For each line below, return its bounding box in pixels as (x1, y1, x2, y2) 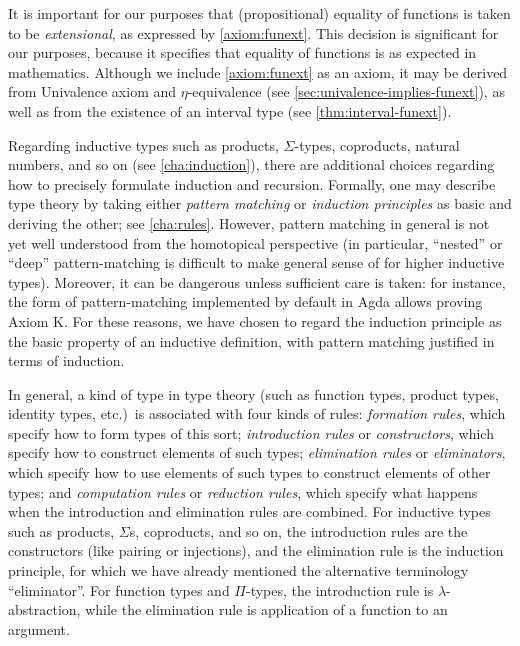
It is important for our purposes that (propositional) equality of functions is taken (8, 3, 511, 23)
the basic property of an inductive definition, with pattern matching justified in (8, 330, 495, 351)
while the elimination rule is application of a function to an (85, 599, 448, 620)
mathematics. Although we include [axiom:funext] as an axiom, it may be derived (8, 61, 508, 82)
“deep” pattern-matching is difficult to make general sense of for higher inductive (8, 252, 505, 273)
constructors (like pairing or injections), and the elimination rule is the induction (8, 540, 504, 561)
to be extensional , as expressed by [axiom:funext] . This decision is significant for (8, 22, 499, 43)
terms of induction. (8, 350, 125, 371)
